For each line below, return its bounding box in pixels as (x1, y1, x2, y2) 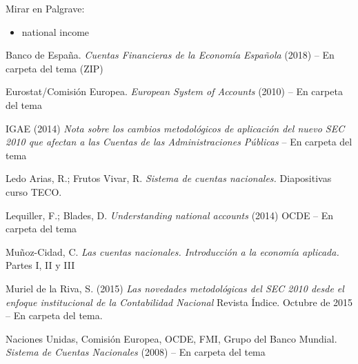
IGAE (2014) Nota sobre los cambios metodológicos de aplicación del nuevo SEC (6, 121, 345, 135)
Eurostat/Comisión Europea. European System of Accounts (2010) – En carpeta (6, 84, 343, 99)
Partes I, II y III (6, 258, 75, 272)
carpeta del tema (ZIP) (6, 61, 103, 75)
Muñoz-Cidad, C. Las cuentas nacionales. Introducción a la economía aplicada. (6, 244, 339, 259)
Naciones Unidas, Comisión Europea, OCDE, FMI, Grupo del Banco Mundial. (6, 331, 337, 345)
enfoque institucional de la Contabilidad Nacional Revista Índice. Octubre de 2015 (6, 294, 353, 309)
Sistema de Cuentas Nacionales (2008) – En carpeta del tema (6, 345, 266, 359)
